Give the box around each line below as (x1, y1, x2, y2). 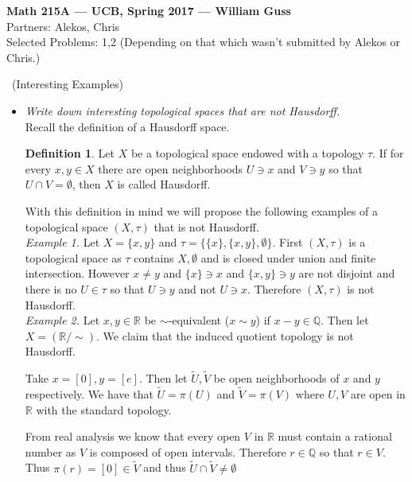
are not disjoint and (298, 265, 395, 282)
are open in (350, 385, 406, 402)
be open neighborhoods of (213, 370, 340, 387)
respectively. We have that (25, 385, 154, 402)
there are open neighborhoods (98, 160, 243, 177)
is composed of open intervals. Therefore (89, 443, 286, 460)
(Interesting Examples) (11, 76, 123, 92)
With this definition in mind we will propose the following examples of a (25, 202, 379, 219)
